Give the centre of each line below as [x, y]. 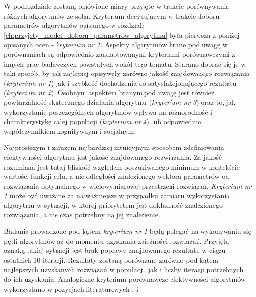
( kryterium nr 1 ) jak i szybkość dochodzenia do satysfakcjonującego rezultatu [120, 83]
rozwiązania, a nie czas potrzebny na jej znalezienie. [82, 214]
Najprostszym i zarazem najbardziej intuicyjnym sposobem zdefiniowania [114, 147]
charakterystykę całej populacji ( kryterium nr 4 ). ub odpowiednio [103, 121]
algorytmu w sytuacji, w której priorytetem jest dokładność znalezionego [113, 205]
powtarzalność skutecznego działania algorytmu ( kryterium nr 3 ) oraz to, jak [120, 102]
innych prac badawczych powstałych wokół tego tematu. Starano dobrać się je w [125, 63]
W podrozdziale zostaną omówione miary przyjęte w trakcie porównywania [117, 6]
